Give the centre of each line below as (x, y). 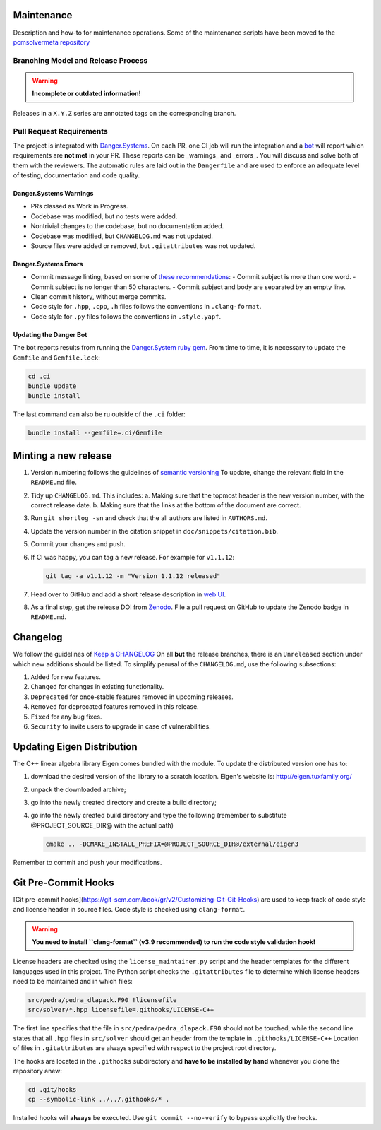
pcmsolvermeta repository (52, 42)
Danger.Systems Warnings (53, 193)
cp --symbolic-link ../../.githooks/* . (98, 1100)
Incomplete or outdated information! (86, 94)
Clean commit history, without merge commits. (98, 297)
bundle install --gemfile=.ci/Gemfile (95, 433)
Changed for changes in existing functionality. (97, 687)
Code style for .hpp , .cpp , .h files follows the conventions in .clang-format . (146, 307)
